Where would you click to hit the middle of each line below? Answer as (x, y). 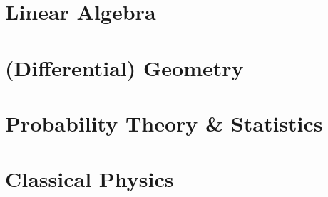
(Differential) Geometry (124, 67)
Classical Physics (89, 179)
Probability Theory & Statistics (164, 123)
